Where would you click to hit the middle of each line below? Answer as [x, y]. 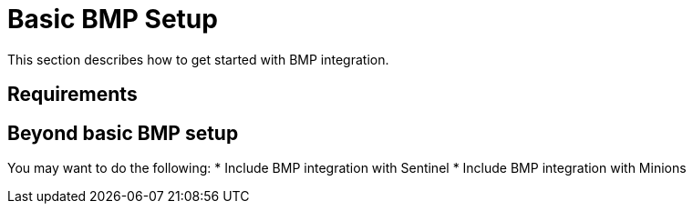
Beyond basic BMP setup [123, 133]
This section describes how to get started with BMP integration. [198, 59]
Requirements [72, 95]
